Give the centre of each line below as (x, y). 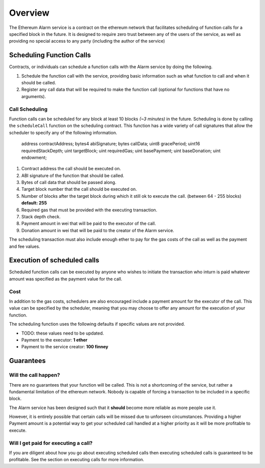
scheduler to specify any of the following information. (63, 132)
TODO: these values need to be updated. (63, 333)
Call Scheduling (28, 109)
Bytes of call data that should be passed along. (69, 182)
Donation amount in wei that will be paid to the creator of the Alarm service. (98, 230)
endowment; (34, 157)
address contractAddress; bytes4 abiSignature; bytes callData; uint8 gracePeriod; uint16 (111, 144)
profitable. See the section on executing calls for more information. (77, 460)
